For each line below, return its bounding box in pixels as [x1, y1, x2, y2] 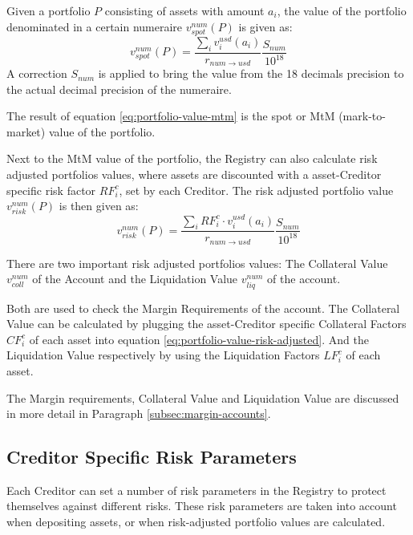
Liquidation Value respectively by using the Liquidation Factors [6, 347, 320, 363]
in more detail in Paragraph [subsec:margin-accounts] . [6, 405, 271, 422]
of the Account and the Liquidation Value [32, 270, 238, 287]
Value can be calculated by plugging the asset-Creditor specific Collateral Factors [6, 315, 407, 332]
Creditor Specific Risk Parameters [6, 444, 297, 469]
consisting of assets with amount [104, 2, 265, 18]
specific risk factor [6, 181, 96, 198]
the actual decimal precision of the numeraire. [6, 80, 232, 97]
